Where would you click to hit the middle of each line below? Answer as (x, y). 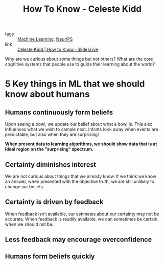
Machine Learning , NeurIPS (45, 39)
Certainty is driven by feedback (54, 202)
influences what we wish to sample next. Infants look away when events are (82, 129)
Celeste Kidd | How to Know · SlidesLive (58, 49)
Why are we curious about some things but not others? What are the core (79, 59)
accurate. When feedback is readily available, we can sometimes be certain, (82, 219)
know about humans (47, 94)
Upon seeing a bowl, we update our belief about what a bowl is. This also (79, 124)
